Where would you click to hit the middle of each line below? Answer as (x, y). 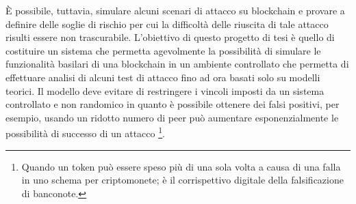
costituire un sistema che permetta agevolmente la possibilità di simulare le (163, 50)
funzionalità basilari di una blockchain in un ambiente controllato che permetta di (177, 64)
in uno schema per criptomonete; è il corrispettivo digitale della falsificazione (182, 180)
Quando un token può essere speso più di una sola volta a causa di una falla (181, 166)
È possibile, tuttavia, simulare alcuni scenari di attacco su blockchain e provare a (175, 10)
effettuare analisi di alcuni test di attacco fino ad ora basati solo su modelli (163, 77)
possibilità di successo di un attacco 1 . (85, 132)
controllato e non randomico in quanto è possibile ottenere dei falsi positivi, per (173, 104)
